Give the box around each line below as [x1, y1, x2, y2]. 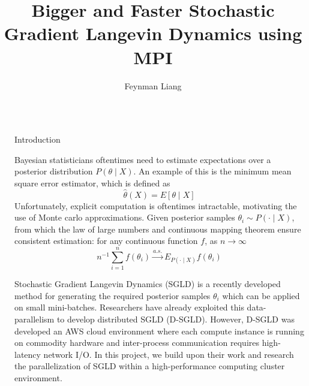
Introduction [14, 133, 61, 146]
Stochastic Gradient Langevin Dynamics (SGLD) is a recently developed [14, 278, 281, 290]
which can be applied [222, 289, 300, 301]
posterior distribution [14, 165, 93, 177]
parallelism [14, 312, 55, 325]
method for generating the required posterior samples [14, 289, 211, 301]
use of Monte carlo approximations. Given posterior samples [14, 211, 235, 224]
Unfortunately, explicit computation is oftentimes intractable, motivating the [14, 199, 297, 212]
